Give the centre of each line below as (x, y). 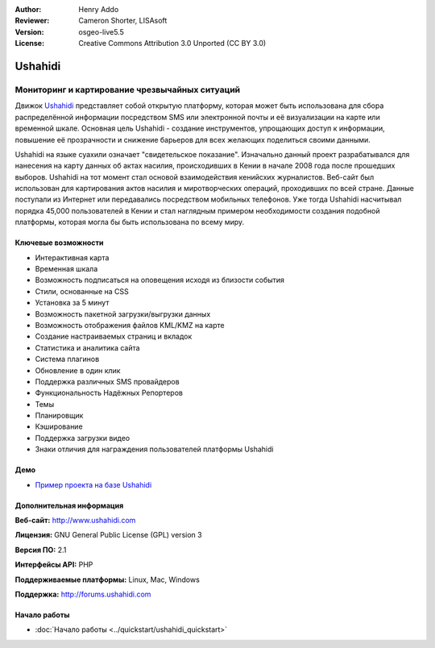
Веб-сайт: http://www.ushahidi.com (75, 521)
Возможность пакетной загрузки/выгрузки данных (123, 314)
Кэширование (59, 426)
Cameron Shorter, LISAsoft (123, 21)
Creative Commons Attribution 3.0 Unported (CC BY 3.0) (172, 44)
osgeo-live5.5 (101, 31)
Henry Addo (99, 9)
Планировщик (59, 416)
